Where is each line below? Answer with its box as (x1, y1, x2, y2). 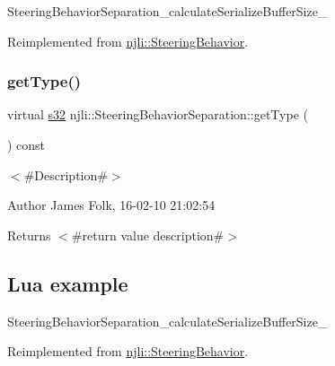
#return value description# (71, 225, 225, 244)
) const (7, 135, 46, 153)
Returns (7, 225, 51, 244)
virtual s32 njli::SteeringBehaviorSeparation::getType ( (7, 105, 308, 124)
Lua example (7, 269, 128, 297)
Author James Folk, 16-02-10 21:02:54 (7, 196, 216, 214)
